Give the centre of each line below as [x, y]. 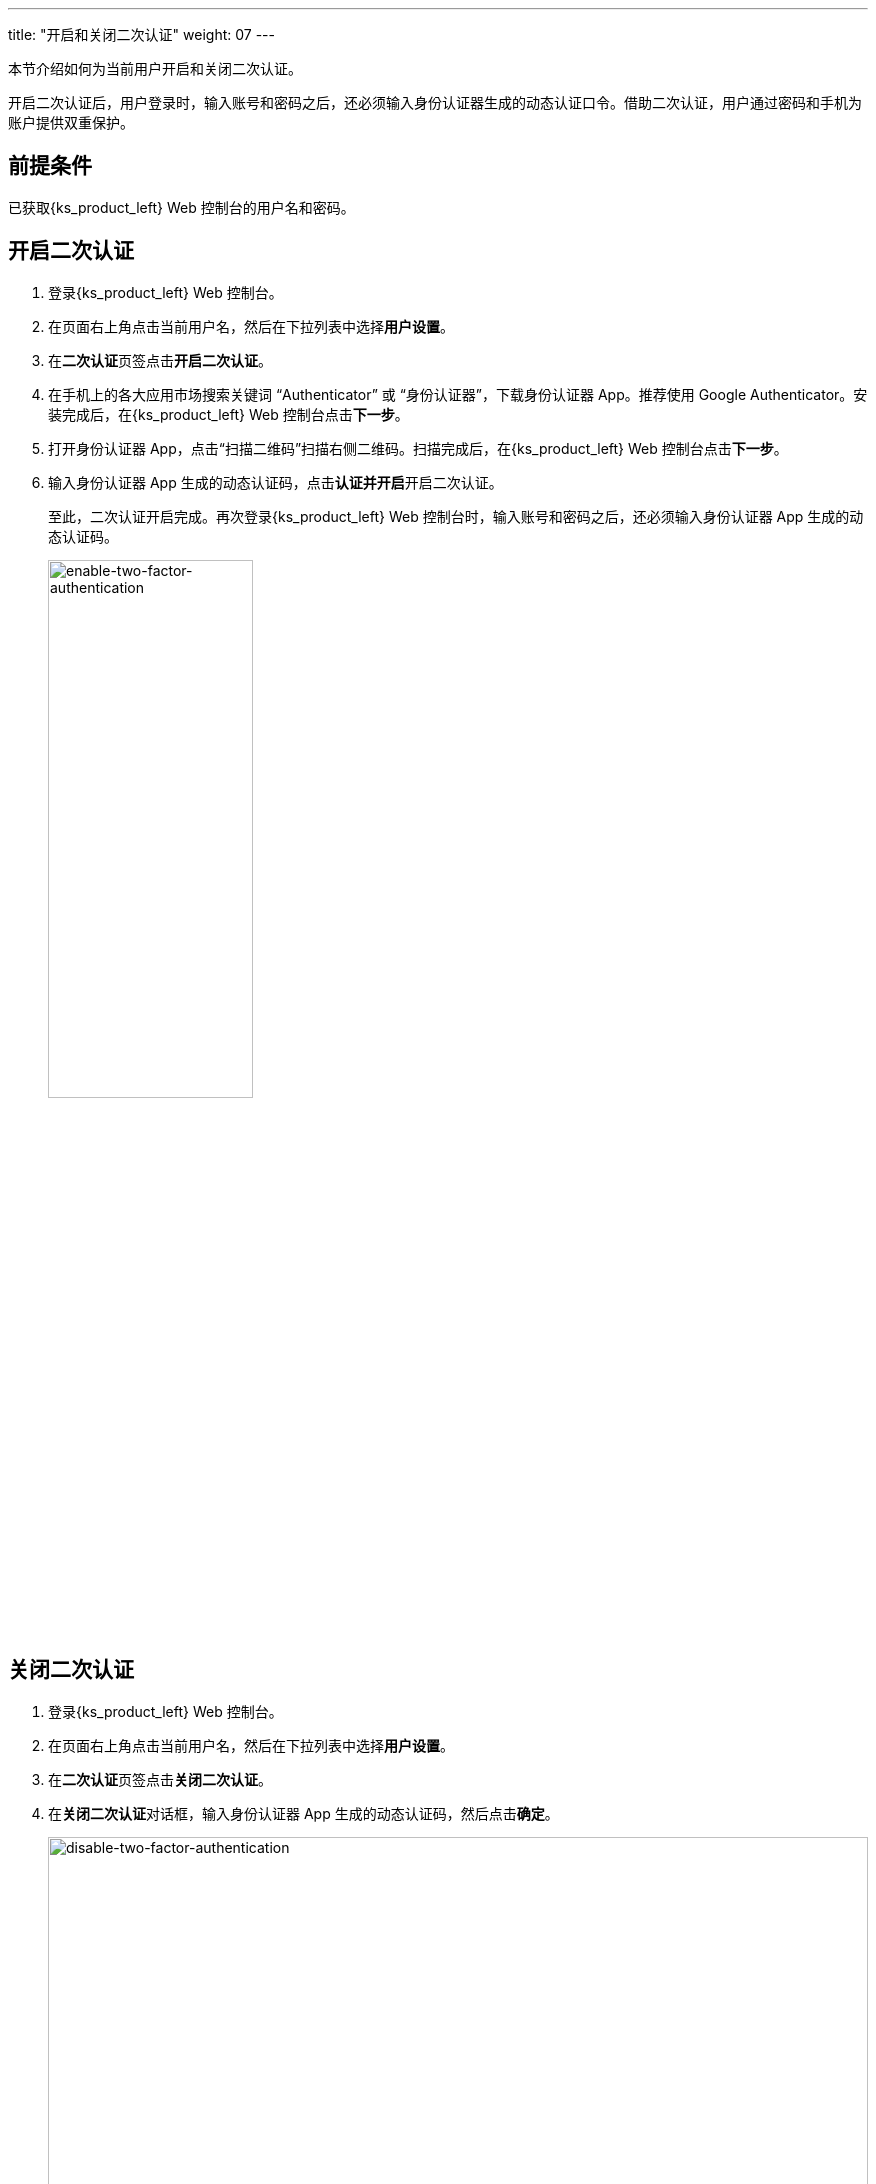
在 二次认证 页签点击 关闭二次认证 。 [160, 1779]
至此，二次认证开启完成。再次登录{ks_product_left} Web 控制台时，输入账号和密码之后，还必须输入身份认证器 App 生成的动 [456, 516]
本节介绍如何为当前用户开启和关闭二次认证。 [155, 68]
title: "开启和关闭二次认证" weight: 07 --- [141, 34]
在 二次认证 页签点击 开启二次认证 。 [160, 360]
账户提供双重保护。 [71, 122]
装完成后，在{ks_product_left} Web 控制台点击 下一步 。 [228, 414]
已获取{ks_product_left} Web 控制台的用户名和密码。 [181, 207]
